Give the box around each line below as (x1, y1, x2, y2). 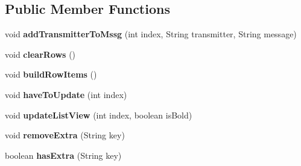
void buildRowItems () (5, 68, 97, 81)
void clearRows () (5, 48, 76, 60)
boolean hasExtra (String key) (5, 149, 122, 161)
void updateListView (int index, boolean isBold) (5, 108, 192, 121)
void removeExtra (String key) (5, 129, 125, 141)
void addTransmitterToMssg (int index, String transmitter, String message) (5, 28, 297, 40)
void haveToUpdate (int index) (5, 88, 127, 100)
